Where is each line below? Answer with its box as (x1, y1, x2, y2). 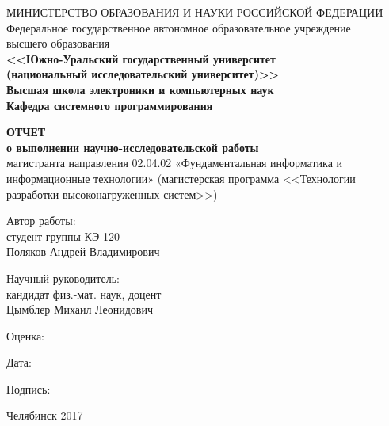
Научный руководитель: (6, 269, 120, 286)
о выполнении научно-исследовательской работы (6, 139, 259, 155)
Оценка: (6, 327, 45, 344)
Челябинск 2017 (6, 407, 83, 424)
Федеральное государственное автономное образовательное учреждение (6, 19, 351, 36)
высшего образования (6, 35, 110, 51)
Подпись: (6, 380, 51, 397)
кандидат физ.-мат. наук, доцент (6, 285, 162, 302)
